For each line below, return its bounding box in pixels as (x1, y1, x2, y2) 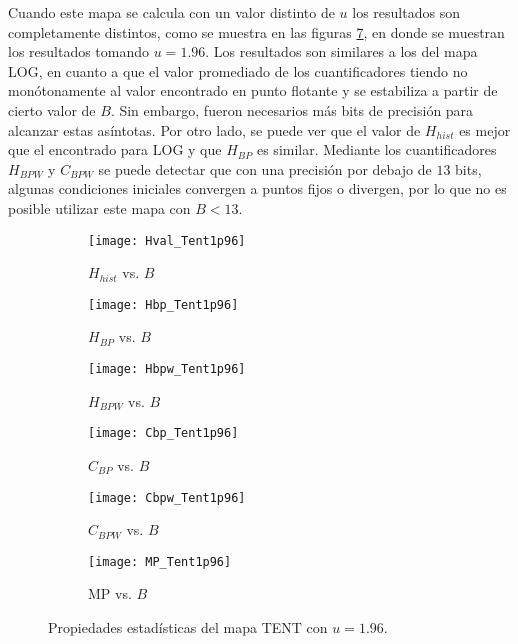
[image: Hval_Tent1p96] (88, 233, 246, 248)
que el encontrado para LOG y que (8, 139, 222, 160)
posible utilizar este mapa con (8, 197, 191, 218)
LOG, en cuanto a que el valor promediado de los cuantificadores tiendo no (8, 60, 468, 81)
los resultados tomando (8, 41, 150, 62)
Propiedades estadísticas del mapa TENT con (48, 617, 328, 638)
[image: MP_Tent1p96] (88, 554, 232, 569)
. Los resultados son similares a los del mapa (205, 41, 478, 62)
